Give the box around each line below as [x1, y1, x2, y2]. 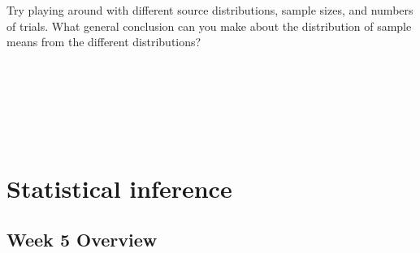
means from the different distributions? [6, 33, 201, 50]
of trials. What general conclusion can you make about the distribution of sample [6, 17, 412, 34]
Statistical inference [6, 171, 232, 204]
